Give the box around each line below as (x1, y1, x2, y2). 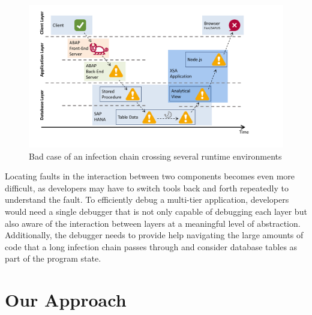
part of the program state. (5, 252, 101, 265)
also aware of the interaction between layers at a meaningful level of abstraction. (5, 217, 301, 229)
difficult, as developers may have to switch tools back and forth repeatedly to (5, 181, 289, 194)
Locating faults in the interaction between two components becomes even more (5, 170, 295, 182)
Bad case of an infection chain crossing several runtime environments (29, 149, 282, 162)
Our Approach (5, 287, 127, 312)
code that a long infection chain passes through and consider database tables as (5, 240, 298, 253)
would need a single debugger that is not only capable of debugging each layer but (5, 205, 307, 218)
